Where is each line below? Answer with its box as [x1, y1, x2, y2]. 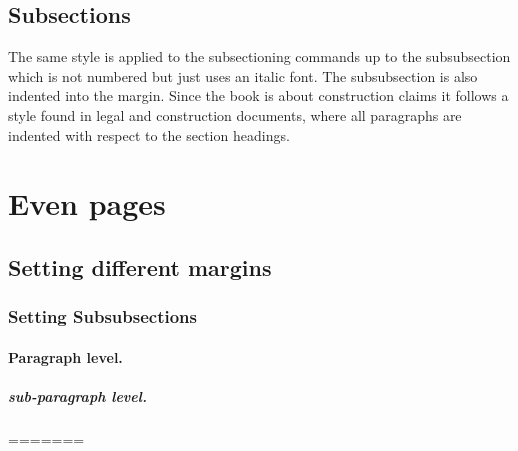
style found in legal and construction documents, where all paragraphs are [8, 104, 462, 125]
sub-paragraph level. [8, 385, 147, 406]
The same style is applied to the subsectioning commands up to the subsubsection [8, 46, 511, 67]
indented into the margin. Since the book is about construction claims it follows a [8, 85, 509, 106]
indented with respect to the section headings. [8, 124, 290, 145]
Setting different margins [8, 251, 272, 282]
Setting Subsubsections [8, 304, 197, 329]
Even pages [8, 183, 166, 224]
